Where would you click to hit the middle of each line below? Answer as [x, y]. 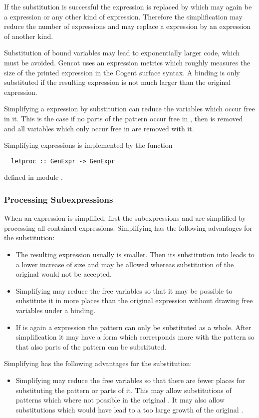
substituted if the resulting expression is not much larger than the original [118, 82]
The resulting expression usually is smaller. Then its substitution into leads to [135, 254]
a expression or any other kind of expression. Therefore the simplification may [123, 16]
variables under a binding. [56, 310]
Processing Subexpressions [59, 199]
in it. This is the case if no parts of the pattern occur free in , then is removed [124, 118]
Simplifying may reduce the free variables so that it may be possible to [124, 290]
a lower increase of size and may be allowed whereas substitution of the [125, 264]
